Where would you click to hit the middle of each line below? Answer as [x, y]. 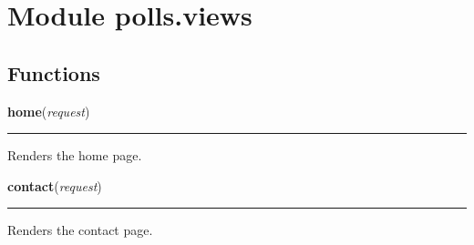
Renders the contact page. [80, 230]
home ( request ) [49, 111]
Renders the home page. [75, 155]
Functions [54, 72]
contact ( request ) [55, 185]
